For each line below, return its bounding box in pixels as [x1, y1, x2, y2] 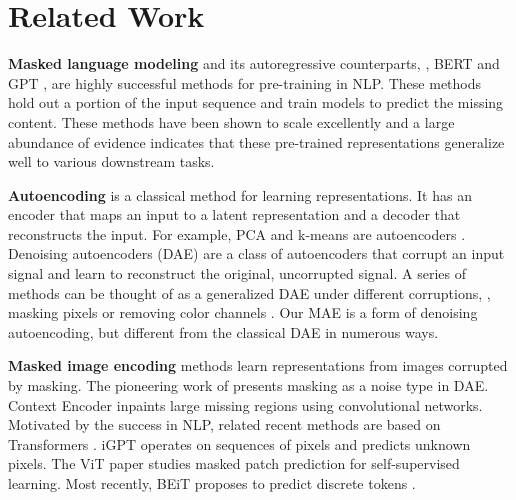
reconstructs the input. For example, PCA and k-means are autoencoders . [8, 223, 466, 244]
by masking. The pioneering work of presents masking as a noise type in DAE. [8, 375, 489, 396]
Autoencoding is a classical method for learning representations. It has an [8, 184, 472, 205]
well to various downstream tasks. [8, 151, 215, 172]
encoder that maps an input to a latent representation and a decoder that [8, 204, 461, 225]
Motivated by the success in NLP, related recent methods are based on [8, 414, 441, 435]
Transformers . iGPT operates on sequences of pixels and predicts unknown [8, 433, 471, 454]
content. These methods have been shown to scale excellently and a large [8, 111, 455, 132]
